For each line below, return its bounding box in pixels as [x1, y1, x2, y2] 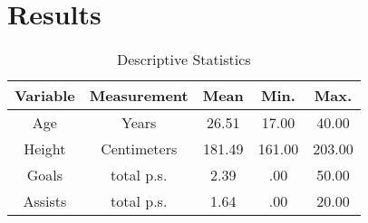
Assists [23, 190, 67, 212]
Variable [15, 85, 75, 107]
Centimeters [101, 138, 178, 160]
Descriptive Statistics [117, 49, 251, 70]
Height [24, 138, 66, 160]
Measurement [89, 85, 189, 107]
